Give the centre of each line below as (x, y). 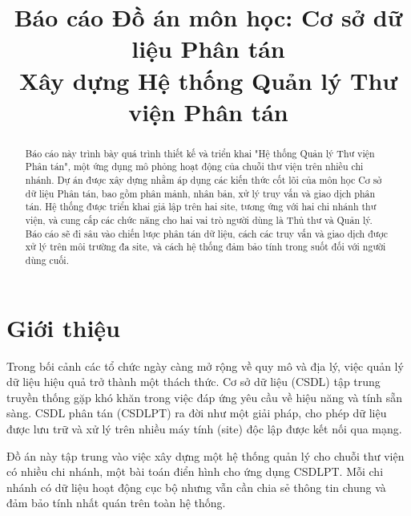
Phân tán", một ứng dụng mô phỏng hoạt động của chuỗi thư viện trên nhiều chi (194, 167)
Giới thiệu (63, 327)
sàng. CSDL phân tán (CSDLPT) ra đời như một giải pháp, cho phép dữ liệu (197, 413)
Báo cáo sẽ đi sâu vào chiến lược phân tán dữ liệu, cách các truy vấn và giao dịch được (206, 233)
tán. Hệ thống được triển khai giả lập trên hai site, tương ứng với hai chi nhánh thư (201, 207)
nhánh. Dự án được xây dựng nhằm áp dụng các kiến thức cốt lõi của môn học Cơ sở (203, 180)
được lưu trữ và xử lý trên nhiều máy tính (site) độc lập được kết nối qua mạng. (204, 428)
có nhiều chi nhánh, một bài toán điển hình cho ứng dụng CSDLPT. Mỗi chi (195, 471)
